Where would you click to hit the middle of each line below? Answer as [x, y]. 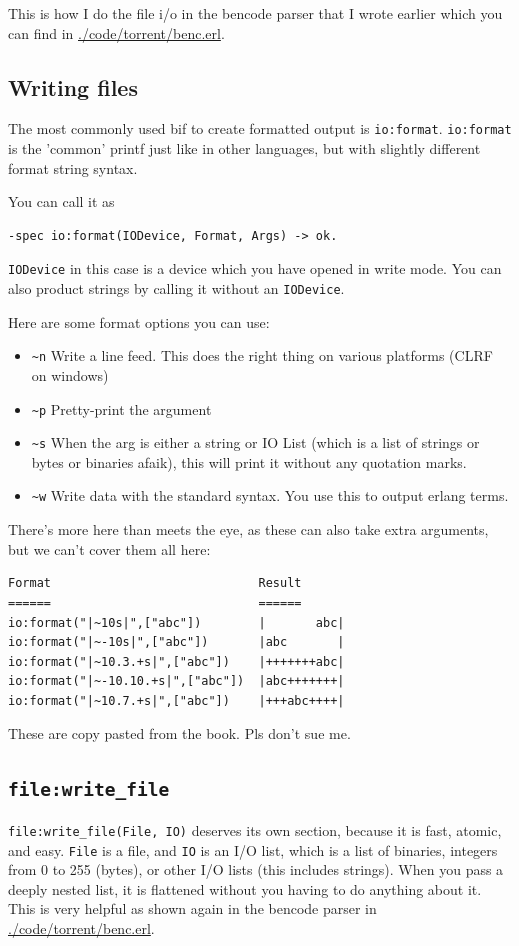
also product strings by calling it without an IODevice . [176, 288]
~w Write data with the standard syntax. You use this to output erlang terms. [270, 495]
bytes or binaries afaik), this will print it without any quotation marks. [249, 461]
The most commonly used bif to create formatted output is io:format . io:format [260, 128]
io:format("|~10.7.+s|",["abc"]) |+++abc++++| [176, 700]
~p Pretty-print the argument [121, 408]
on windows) [70, 374]
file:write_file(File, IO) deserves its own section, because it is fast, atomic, [255, 829]
